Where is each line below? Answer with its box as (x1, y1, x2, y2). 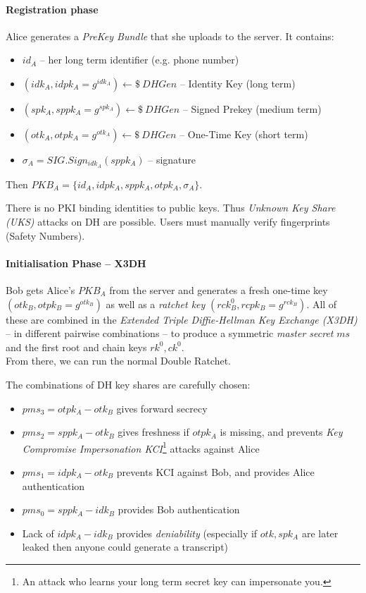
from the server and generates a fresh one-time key (109, 283, 328, 298)
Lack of (22, 525, 54, 540)
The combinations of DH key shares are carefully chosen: (6, 377, 251, 391)
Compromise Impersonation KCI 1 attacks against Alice (22, 439, 260, 456)
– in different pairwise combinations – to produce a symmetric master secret (6, 326, 334, 341)
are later (301, 525, 339, 540)
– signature (148, 152, 196, 166)
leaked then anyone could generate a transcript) (22, 539, 229, 554)
